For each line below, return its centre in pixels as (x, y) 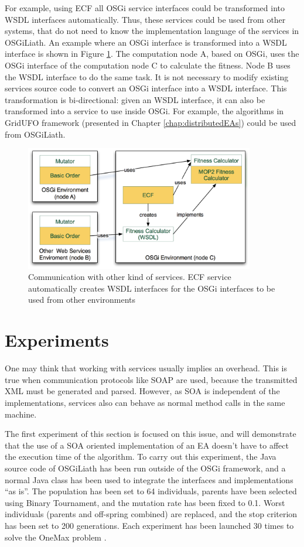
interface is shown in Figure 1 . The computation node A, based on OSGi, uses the (152, 54)
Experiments (57, 340)
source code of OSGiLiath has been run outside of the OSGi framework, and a (145, 468)
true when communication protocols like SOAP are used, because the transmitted (151, 379)
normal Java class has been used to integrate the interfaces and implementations (149, 479)
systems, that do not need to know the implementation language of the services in (152, 31)
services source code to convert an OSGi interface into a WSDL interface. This (146, 88)
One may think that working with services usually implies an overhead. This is (146, 368)
